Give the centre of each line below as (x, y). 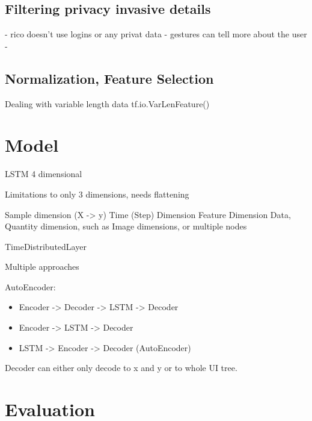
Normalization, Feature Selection (109, 78)
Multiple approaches (42, 267)
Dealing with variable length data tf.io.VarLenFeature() (107, 103)
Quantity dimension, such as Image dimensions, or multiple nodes (126, 226)
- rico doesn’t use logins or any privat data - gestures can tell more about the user (156, 34)
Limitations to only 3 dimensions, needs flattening (97, 194)
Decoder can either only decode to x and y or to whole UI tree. (121, 368)
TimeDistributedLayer (46, 246)
